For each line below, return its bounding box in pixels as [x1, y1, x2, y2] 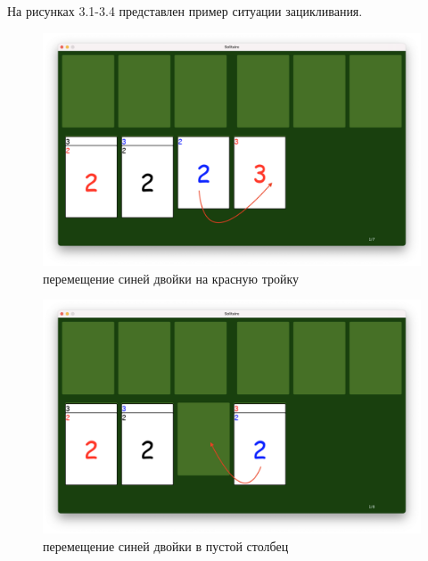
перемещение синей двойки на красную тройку [43, 268, 300, 287]
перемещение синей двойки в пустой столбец [43, 536, 289, 555]
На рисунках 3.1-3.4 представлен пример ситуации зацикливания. [7, 2, 363, 20]
